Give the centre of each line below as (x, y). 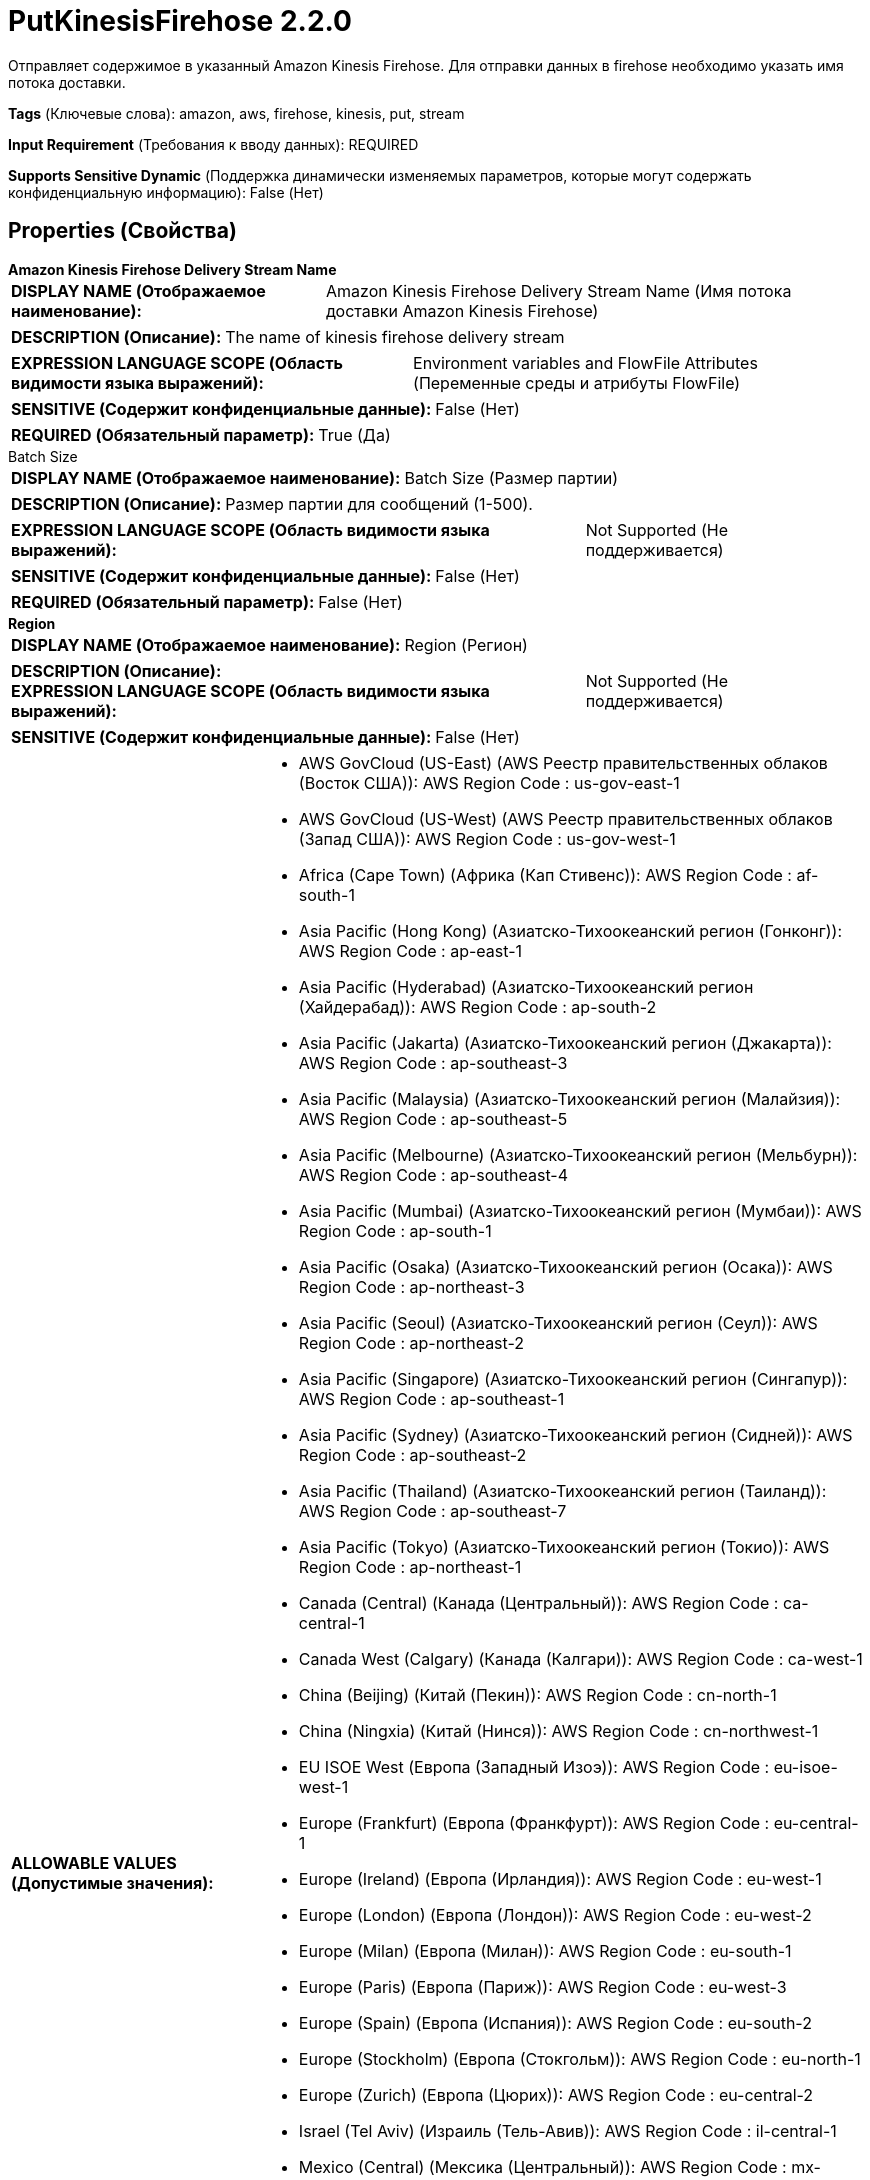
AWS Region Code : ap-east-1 (410, 950)
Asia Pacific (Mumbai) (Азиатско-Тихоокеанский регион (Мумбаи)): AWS (580, 1210)
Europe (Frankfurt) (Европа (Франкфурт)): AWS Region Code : (534, 1822)
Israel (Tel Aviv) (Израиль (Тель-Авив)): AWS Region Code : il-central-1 (567, 2130)
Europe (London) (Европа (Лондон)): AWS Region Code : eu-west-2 (555, 1914)
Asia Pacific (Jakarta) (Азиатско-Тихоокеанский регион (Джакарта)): (565, 1042)
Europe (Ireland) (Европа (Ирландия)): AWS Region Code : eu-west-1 (560, 1878)
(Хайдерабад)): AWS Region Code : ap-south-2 (477, 1006)
